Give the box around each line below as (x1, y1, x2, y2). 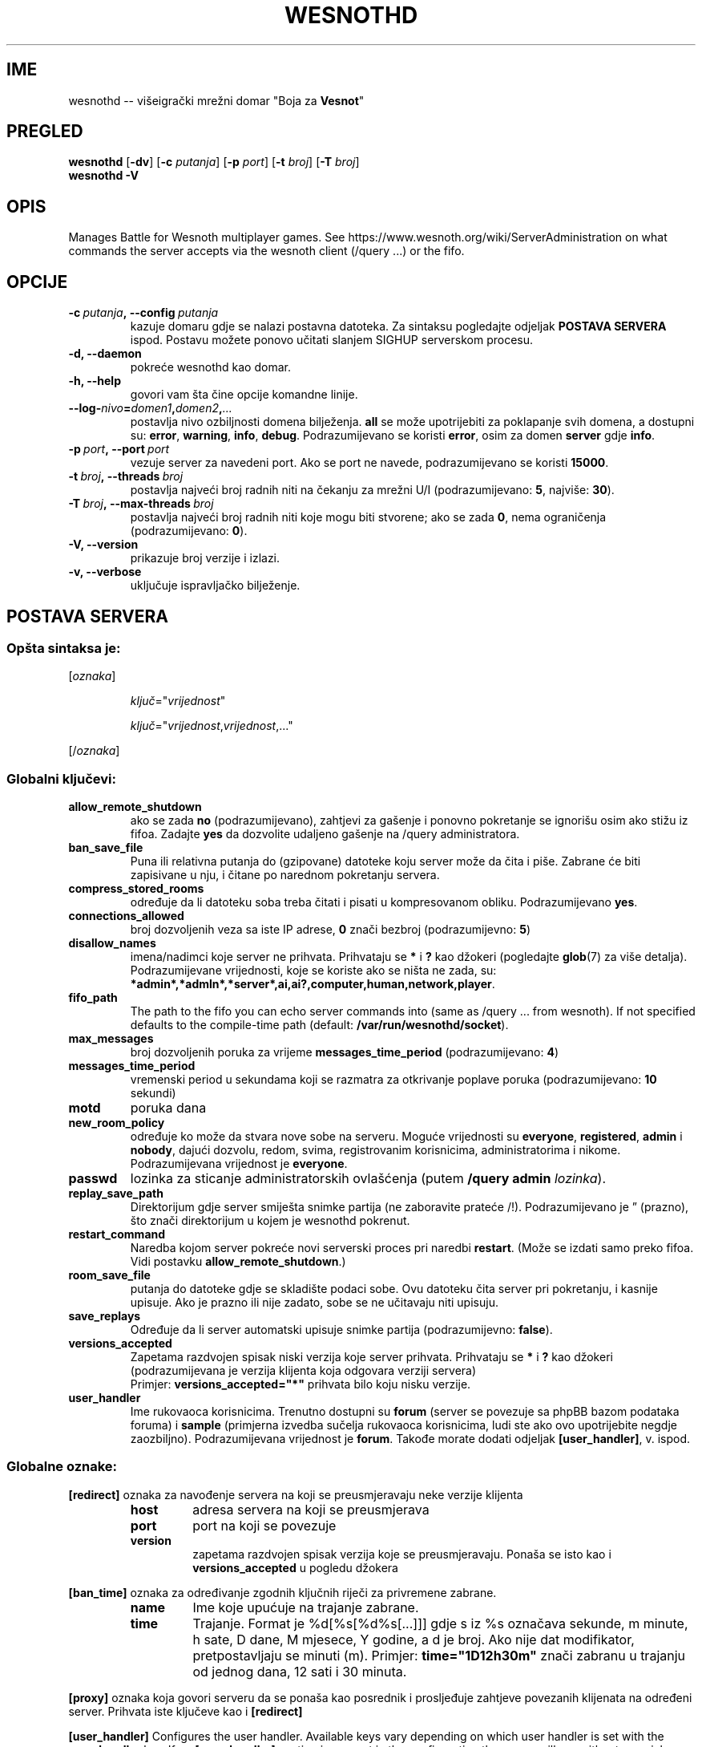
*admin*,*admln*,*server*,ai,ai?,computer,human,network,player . (130, 977, 495, 991)
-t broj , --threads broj (68, 469, 184, 484)
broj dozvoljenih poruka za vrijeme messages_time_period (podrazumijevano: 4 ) (130, 1045, 559, 1060)
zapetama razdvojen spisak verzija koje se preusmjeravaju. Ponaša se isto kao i (192, 1546, 611, 1561)
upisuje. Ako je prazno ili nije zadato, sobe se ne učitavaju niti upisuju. (130, 1295, 498, 1310)
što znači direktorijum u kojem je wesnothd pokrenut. (130, 1214, 410, 1228)
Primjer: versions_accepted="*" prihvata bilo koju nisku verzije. (130, 1377, 471, 1392)
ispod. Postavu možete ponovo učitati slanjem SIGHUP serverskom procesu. (130, 333, 534, 347)
